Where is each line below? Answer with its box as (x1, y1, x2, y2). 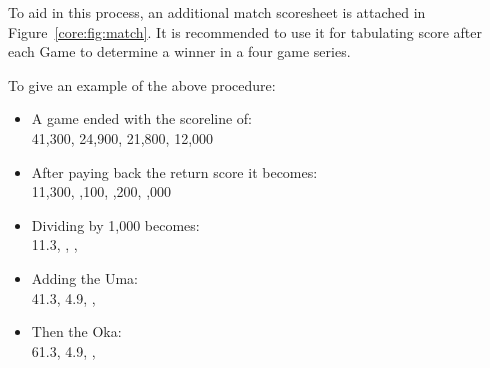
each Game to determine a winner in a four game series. (8, 41, 351, 62)
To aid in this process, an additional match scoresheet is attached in (8, 2, 426, 22)
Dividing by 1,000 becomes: (31, 214, 200, 235)
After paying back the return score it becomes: (31, 161, 318, 182)
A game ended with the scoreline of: (31, 108, 253, 129)
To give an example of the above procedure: (8, 74, 276, 95)
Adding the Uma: (31, 267, 138, 288)
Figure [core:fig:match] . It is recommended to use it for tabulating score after (8, 21, 482, 42)
